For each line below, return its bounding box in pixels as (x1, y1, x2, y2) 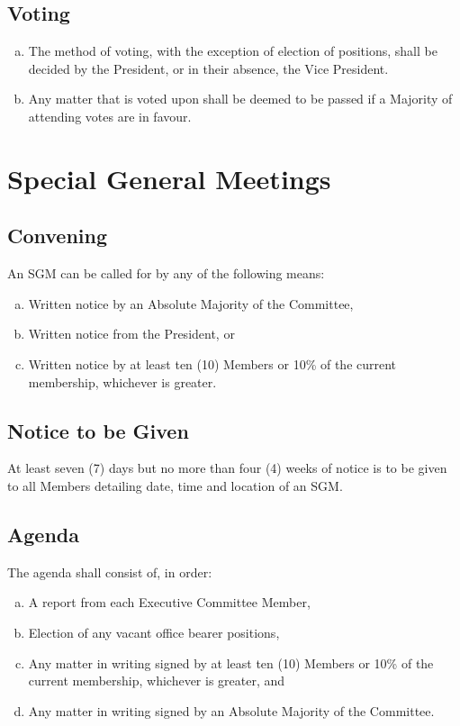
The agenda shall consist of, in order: (7, 562, 212, 581)
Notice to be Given (7, 416, 189, 444)
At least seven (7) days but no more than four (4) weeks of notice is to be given (7, 458, 447, 477)
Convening (7, 222, 108, 250)
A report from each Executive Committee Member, (28, 593, 311, 612)
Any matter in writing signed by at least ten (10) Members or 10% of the (28, 653, 434, 672)
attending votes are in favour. (28, 106, 192, 125)
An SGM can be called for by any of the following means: (7, 264, 325, 283)
